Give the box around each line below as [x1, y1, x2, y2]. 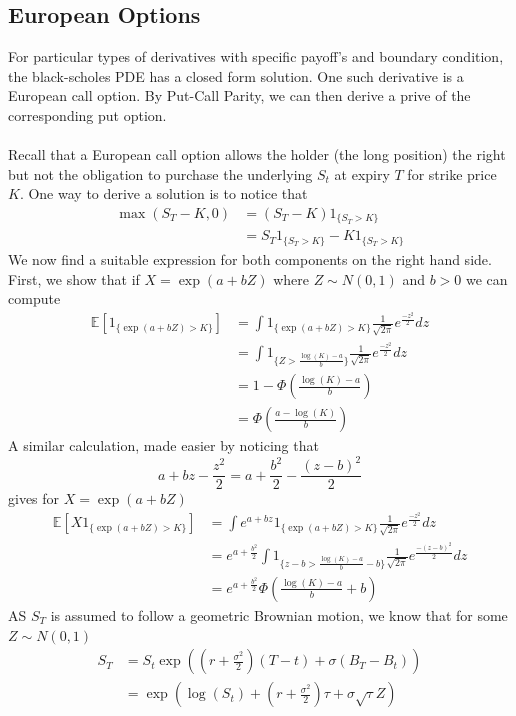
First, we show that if [8, 268, 140, 289]
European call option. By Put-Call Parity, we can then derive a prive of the [8, 85, 471, 106]
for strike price [407, 163, 497, 184]
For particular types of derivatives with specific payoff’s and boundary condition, [8, 46, 504, 67]
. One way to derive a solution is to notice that [19, 183, 308, 204]
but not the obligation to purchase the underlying [8, 163, 313, 184]
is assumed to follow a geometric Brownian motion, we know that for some [50, 604, 508, 625]
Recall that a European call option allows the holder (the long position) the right [8, 144, 506, 165]
